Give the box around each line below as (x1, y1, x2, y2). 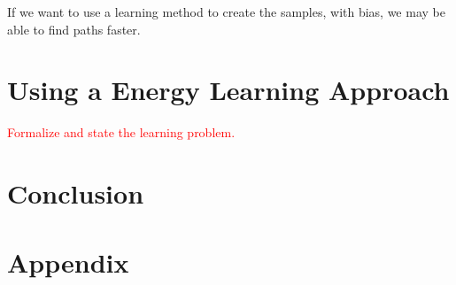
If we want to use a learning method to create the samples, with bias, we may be (7, 3, 445, 20)
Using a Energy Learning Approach (7, 72, 450, 108)
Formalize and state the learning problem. (7, 123, 236, 142)
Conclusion (7, 175, 144, 212)
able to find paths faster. (7, 19, 141, 38)
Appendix (7, 244, 129, 281)
